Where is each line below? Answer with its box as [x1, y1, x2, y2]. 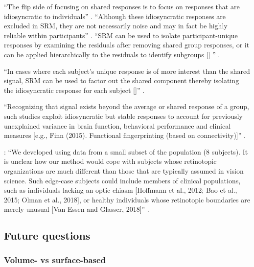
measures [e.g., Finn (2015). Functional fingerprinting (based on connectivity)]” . [4, 130, 246, 140]
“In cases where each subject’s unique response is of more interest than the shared [4, 66, 250, 76]
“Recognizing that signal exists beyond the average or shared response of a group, [4, 101, 249, 111]
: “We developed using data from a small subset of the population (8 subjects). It [4, 146, 248, 156]
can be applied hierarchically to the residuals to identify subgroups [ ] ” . [4, 49, 220, 59]
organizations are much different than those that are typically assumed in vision [4, 165, 244, 176]
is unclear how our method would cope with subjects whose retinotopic [4, 156, 217, 166]
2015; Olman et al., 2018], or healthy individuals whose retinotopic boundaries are [4, 194, 250, 204]
